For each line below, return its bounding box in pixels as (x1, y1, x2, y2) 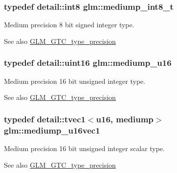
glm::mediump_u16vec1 (4, 124, 100, 136)
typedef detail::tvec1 (4, 113, 86, 125)
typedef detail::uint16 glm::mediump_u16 (4, 57, 172, 69)
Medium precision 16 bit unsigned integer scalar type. (4, 143, 165, 153)
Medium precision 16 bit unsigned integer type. (4, 76, 146, 86)
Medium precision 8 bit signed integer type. (4, 19, 134, 30)
